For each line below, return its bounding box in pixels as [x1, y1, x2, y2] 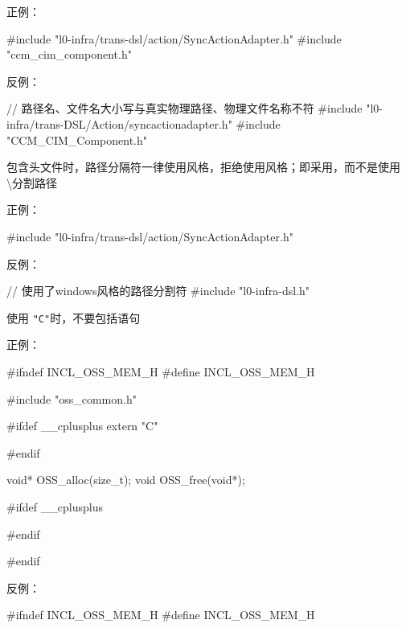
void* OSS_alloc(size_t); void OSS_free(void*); [6, 471, 245, 488]
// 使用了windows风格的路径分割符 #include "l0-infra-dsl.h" [6, 282, 310, 299]
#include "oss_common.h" [6, 390, 137, 407]
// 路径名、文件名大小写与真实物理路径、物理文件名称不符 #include [6, 100, 363, 117]
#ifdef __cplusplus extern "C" [6, 417, 158, 434]
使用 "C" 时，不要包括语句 [6, 309, 141, 326]
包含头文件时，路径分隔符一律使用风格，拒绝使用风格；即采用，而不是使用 [6, 158, 400, 175]
